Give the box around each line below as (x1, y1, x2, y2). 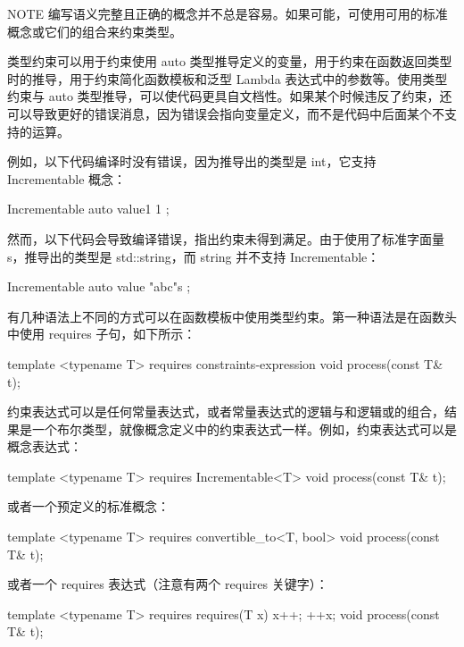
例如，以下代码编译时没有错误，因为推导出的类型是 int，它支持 (7, 152, 377, 171)
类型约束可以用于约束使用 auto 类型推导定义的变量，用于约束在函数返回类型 (7, 52, 452, 71)
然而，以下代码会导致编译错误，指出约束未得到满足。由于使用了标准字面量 (7, 229, 444, 248)
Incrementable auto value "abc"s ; (7, 277, 191, 296)
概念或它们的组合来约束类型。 (7, 21, 182, 40)
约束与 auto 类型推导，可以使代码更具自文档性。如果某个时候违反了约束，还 (7, 87, 452, 105)
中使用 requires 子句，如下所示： (7, 324, 196, 343)
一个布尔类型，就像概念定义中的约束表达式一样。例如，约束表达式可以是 (31, 419, 457, 438)
